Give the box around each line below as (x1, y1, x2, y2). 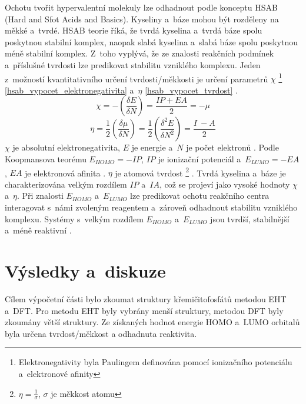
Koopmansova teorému (5, 153, 87, 165)
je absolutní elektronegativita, (12, 141, 120, 153)
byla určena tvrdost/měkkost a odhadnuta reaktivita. (5, 327, 197, 339)
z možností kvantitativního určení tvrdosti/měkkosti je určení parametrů (5, 72, 268, 85)
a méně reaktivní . (5, 224, 72, 236)
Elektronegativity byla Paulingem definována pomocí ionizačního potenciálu (18, 356, 292, 368)
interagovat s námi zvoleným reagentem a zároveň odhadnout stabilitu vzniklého (5, 201, 298, 213)
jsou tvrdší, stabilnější (210, 212, 290, 225)
